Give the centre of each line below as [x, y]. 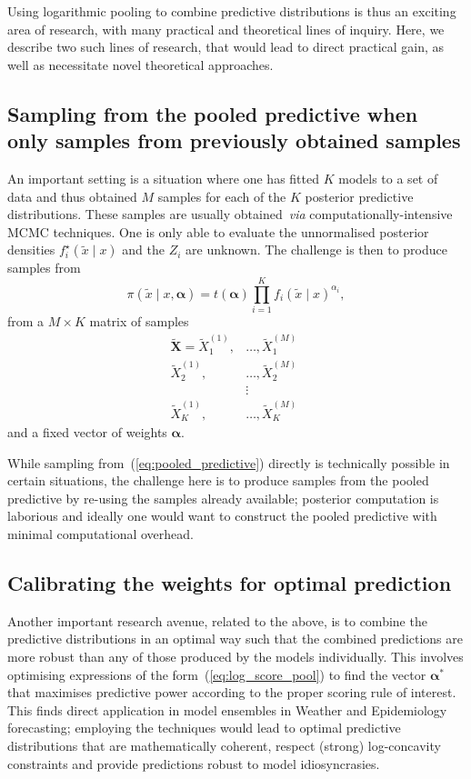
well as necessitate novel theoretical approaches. [140, 64]
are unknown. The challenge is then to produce [316, 250]
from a [26, 321]
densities [31, 250]
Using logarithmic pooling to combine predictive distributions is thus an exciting [232, 11]
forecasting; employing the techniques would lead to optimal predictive [204, 728]
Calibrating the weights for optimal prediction [230, 583]
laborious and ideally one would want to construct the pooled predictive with [222, 516]
